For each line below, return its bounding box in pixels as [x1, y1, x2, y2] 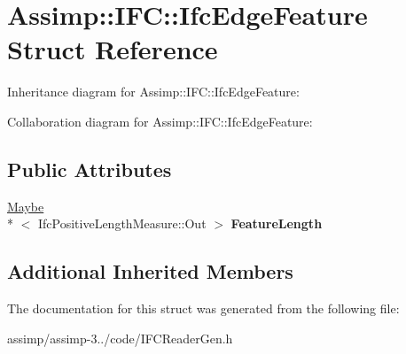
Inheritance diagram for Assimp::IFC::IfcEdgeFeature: [7, 82, 300, 101]
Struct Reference [7, 31, 218, 67]
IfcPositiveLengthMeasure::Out [37, 214, 207, 233]
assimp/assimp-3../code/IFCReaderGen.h [7, 328, 233, 347]
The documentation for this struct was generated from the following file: [7, 299, 400, 318]
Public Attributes [7, 155, 172, 182]
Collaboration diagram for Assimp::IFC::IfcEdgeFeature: [7, 112, 313, 130]
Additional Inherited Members [7, 258, 293, 285]
